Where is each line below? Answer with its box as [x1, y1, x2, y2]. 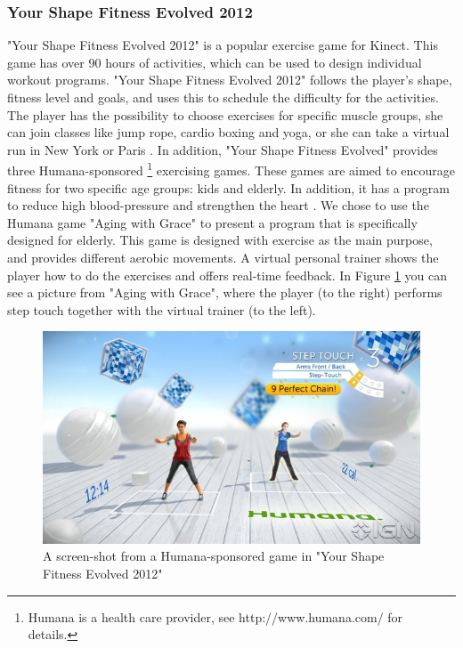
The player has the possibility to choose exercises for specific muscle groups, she [7, 105, 443, 124]
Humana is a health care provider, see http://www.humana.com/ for [28, 607, 403, 626]
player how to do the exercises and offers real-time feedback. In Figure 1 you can [7, 265, 448, 284]
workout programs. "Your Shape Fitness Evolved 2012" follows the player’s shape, [7, 70, 452, 89]
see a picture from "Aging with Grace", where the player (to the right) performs [7, 283, 443, 302]
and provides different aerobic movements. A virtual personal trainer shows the [7, 248, 439, 266]
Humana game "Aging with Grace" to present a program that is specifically [7, 213, 418, 231]
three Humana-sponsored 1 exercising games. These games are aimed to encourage [7, 158, 456, 180]
